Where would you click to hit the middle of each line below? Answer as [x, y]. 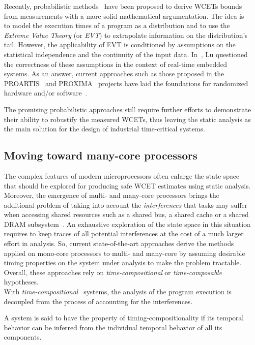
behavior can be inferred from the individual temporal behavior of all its [113, 327]
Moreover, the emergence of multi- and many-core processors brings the [112, 195]
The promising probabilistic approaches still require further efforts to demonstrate [127, 109]
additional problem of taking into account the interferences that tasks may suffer [126, 204]
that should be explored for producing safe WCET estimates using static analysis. [127, 185]
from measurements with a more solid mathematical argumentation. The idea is [124, 16]
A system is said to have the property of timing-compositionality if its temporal [124, 318]
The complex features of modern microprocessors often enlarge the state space [122, 175]
